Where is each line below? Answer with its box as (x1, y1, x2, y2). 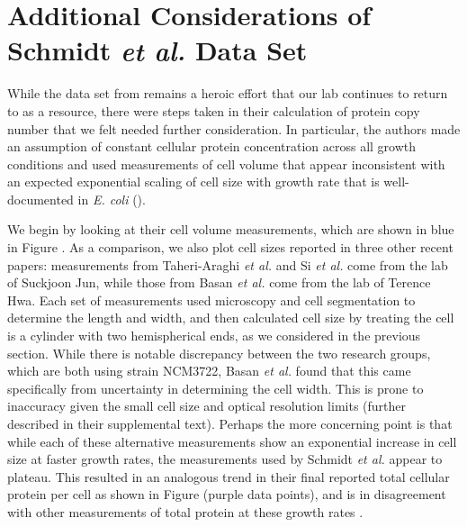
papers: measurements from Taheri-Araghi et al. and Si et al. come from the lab (7, 255, 448, 274)
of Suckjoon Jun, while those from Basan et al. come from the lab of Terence (7, 273, 431, 292)
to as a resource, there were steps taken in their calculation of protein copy (7, 101, 420, 120)
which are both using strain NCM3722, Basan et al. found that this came (7, 361, 411, 380)
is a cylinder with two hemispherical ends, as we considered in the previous (7, 326, 421, 345)
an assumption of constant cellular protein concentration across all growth (7, 137, 417, 156)
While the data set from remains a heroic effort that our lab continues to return (7, 84, 448, 103)
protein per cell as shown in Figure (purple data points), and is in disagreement (7, 485, 446, 504)
